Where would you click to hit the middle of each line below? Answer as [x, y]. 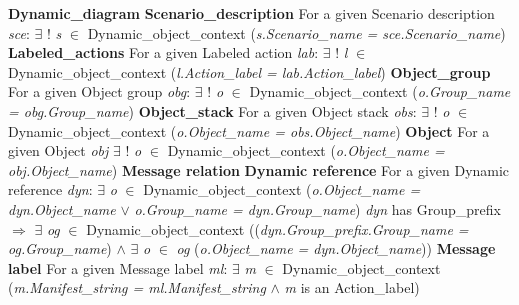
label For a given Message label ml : [118, 267]
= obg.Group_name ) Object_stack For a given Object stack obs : [212, 110]
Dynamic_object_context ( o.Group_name [380, 91]
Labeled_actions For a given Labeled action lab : [163, 52]
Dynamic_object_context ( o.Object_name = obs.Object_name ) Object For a [249, 130]
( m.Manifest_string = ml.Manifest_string [137, 287]
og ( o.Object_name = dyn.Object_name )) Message [336, 248]
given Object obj [58, 150]
